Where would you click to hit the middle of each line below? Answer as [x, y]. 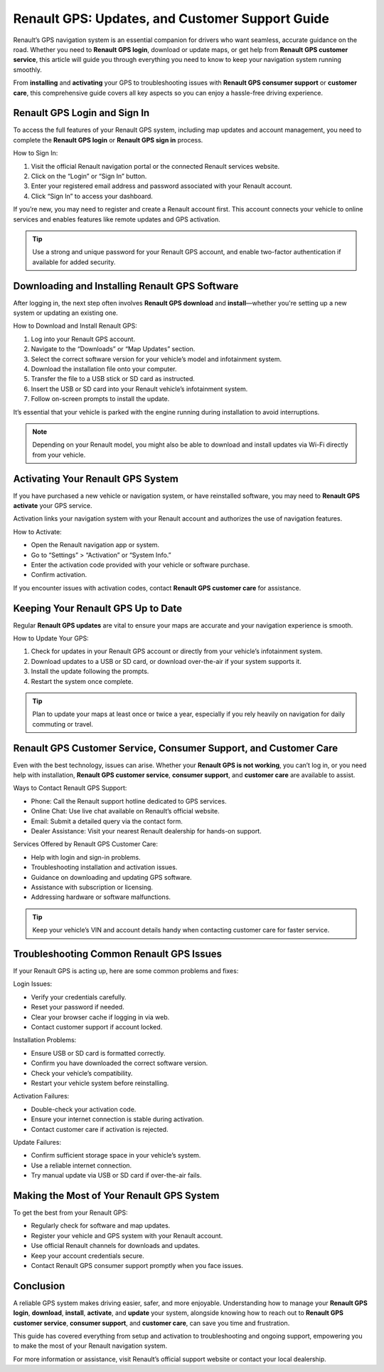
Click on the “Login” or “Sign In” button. [89, 176]
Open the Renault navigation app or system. [95, 545]
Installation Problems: [45, 1040]
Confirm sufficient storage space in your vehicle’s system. [116, 1155]
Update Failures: [37, 1142]
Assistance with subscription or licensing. [92, 887]
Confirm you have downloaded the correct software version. [119, 1063]
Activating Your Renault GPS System [96, 478]
